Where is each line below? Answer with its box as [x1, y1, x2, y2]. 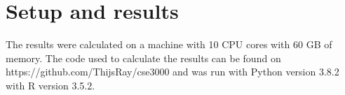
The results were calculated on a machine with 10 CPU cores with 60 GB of [6, 37, 332, 52]
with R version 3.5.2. [6, 78, 95, 92]
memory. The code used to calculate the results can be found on [6, 50, 281, 65]
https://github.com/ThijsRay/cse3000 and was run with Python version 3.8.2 [6, 64, 339, 79]
